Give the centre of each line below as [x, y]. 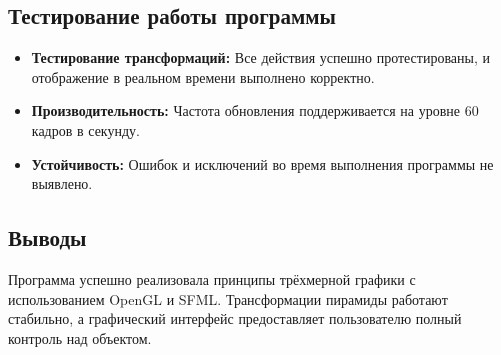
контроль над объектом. [80, 337]
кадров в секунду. [85, 129]
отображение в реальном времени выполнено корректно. [203, 76]
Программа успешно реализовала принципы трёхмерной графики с [212, 278]
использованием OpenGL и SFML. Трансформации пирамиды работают [228, 298]
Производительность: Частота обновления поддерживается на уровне [246, 110]
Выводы [47, 237]
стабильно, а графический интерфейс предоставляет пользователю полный [235, 318]
